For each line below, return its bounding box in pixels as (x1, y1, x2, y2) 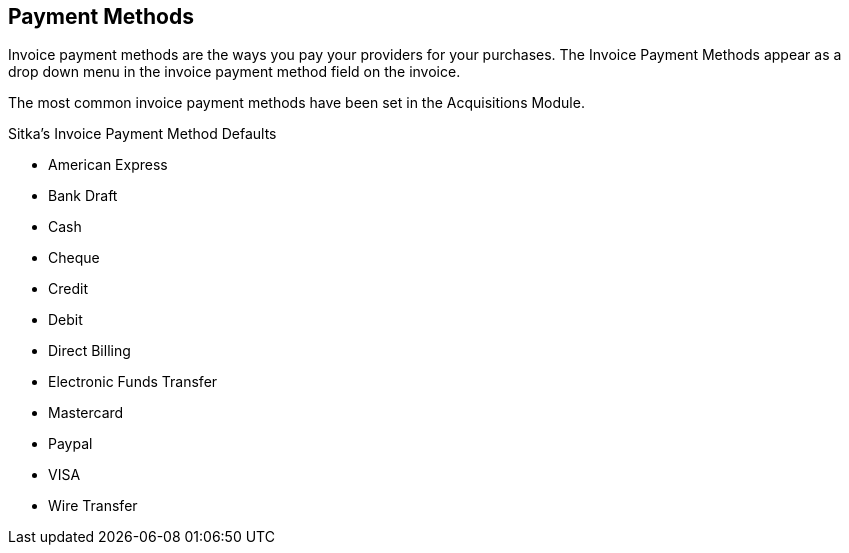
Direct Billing (48, 342, 131, 360)
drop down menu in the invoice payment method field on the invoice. (8, 63, 461, 81)
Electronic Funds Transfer (48, 373, 218, 391)
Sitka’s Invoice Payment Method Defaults (8, 125, 277, 143)
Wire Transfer (48, 497, 138, 515)
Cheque (48, 249, 100, 267)
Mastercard (48, 404, 124, 422)
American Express (48, 156, 168, 174)
